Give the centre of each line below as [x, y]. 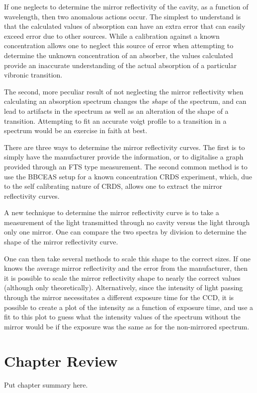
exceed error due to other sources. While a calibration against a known [112, 36]
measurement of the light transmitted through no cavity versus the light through [127, 222]
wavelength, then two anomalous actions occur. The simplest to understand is [123, 16]
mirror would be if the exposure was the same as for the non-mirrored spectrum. [127, 326]
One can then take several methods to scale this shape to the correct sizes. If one [128, 258]
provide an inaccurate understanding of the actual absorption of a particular [120, 65]
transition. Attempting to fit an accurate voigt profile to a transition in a [115, 120]
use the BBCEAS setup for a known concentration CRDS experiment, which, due [128, 176]
